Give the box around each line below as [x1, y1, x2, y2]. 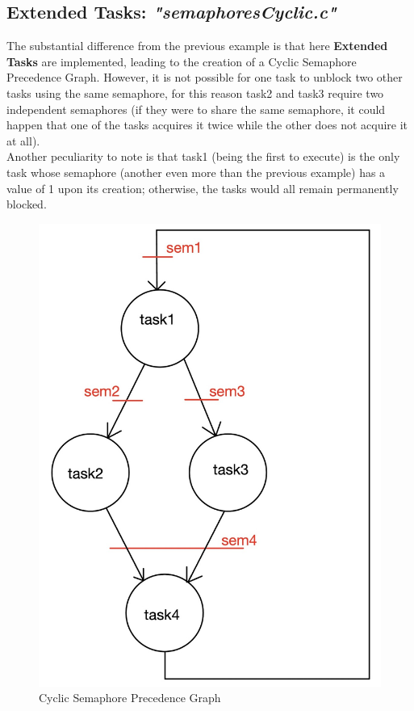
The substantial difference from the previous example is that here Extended [6, 37, 388, 54]
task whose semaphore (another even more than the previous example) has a [6, 163, 386, 180]
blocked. [6, 196, 47, 212]
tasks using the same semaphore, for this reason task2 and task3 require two [6, 84, 384, 101]
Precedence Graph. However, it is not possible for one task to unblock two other [6, 69, 403, 86]
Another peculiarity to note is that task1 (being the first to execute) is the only [6, 148, 400, 165]
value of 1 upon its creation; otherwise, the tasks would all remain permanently [6, 179, 399, 196]
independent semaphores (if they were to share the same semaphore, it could [6, 100, 386, 117]
